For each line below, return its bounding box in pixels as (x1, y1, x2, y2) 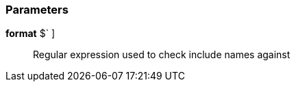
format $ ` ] (5, 27, 56, 40)
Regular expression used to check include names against (33, 49, 291, 61)
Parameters (5, 3, 69, 16)
